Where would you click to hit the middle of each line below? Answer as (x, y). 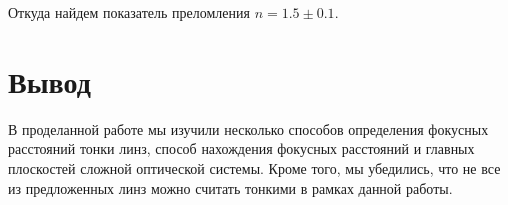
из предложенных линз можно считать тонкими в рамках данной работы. (230, 187)
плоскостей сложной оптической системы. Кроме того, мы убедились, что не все (254, 167)
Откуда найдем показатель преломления (129, 12)
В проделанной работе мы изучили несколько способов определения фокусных (248, 128)
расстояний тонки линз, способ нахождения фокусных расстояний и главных (241, 148)
